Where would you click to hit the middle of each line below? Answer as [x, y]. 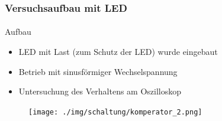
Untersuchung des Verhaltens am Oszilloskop [100, 91]
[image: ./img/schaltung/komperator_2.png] [115, 112]
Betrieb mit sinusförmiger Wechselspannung [98, 71]
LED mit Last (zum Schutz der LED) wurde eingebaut [118, 52]
